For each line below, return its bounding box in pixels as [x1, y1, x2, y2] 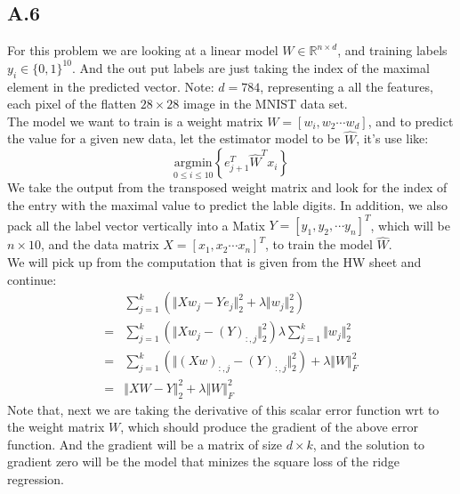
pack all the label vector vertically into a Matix [7, 215, 265, 234]
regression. [7, 469, 65, 488]
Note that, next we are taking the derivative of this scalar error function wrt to [7, 400, 440, 418]
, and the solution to [312, 434, 425, 453]
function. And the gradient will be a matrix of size [7, 434, 282, 453]
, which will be [370, 215, 450, 234]
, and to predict [367, 111, 454, 130]
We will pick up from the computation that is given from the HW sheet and [7, 252, 422, 271]
